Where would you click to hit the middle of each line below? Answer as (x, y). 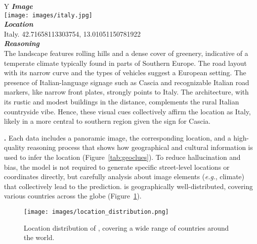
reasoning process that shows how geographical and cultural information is (140, 147)
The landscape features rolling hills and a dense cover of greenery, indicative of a (126, 53)
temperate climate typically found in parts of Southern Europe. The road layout (126, 63)
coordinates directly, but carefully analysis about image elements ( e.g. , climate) (124, 176)
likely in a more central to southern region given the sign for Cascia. (107, 121)
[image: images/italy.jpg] (48, 15)
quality (15, 147)
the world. (39, 237)
